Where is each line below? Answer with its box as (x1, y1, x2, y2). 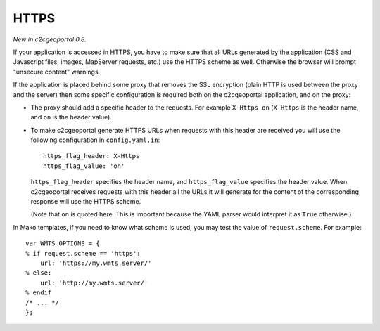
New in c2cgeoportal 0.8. (13, 35, 87, 44)
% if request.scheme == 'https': (25, 249, 141, 257)
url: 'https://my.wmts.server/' (39, 259, 152, 267)
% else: (25, 269, 52, 277)
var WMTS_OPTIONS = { (25, 240, 100, 247)
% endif (25, 289, 52, 297)
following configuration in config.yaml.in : (30, 136, 160, 144)
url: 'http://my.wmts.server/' (39, 278, 148, 287)
